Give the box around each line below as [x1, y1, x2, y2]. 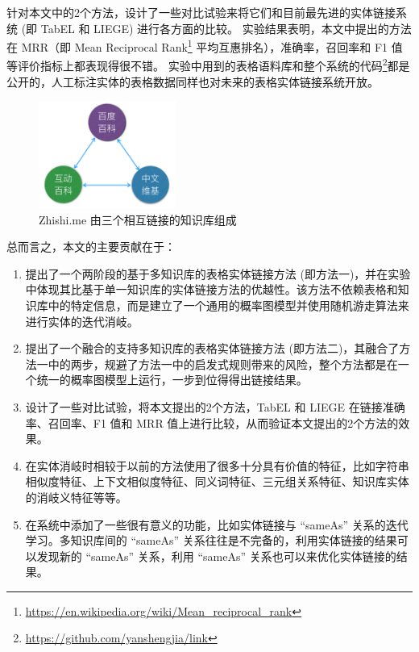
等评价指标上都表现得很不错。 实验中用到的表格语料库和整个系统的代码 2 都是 [6, 55, 410, 74]
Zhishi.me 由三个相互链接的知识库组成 [39, 211, 237, 228]
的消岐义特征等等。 [25, 488, 127, 505]
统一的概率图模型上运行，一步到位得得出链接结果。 [36, 371, 308, 388]
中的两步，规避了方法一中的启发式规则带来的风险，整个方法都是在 [48, 355, 398, 372]
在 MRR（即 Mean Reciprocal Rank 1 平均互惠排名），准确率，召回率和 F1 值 [6, 36, 403, 55]
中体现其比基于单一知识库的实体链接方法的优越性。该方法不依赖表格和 [25, 281, 398, 298]
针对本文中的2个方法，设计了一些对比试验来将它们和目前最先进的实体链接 [6, 4, 396, 20]
